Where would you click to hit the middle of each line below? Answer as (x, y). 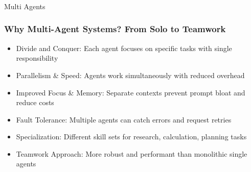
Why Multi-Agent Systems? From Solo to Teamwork (115, 29)
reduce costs (35, 102)
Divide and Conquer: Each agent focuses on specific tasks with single (124, 48)
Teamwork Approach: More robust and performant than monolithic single (132, 153)
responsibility (37, 58)
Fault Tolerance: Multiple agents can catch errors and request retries (124, 119)
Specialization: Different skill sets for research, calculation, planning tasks (131, 137)
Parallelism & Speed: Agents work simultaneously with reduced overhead (130, 75)
